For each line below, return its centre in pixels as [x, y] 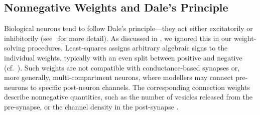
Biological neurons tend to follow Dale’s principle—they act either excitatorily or [128, 28]
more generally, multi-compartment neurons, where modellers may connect [119, 77]
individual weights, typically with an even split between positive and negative [123, 57]
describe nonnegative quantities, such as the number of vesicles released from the [128, 97]
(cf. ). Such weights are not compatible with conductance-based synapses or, [122, 67]
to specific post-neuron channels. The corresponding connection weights [140, 87]
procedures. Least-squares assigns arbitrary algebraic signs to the [128, 48]
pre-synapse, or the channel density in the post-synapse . [91, 106]
